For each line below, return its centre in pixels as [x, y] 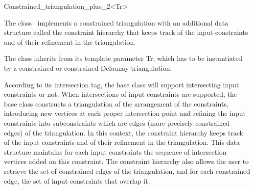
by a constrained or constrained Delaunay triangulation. [88, 67]
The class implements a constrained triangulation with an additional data [116, 22]
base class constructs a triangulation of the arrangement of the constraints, [116, 103]
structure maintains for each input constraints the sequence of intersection [115, 151]
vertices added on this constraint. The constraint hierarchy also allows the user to [127, 161]
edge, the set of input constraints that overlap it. [77, 180]
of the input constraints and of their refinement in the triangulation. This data [122, 142]
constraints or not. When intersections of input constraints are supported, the [121, 94]
